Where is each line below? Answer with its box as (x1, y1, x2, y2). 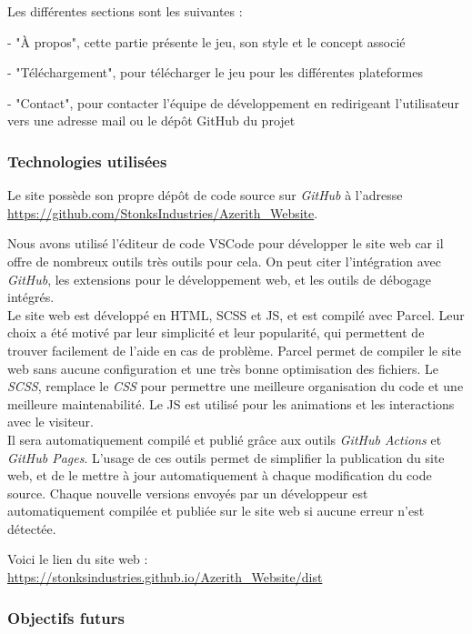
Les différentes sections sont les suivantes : (7, 2, 243, 20)
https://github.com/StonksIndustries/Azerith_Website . (7, 203, 318, 222)
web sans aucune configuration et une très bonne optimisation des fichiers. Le (7, 358, 439, 377)
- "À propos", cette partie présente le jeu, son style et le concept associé (7, 32, 406, 51)
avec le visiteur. (7, 412, 94, 431)
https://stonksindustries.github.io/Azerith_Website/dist (7, 568, 323, 587)
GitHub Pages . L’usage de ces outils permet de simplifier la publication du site (7, 448, 445, 467)
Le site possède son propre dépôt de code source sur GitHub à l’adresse (7, 186, 403, 205)
